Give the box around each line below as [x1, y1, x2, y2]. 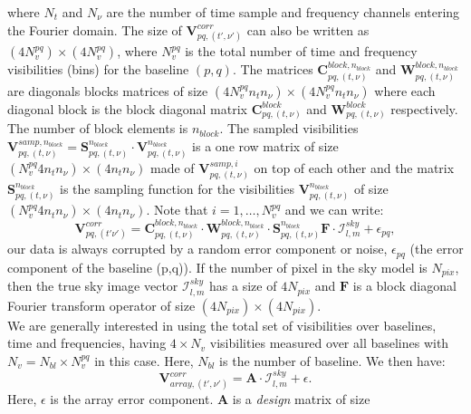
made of [150, 158, 195, 177]
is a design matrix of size [232, 389, 370, 408]
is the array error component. [50, 389, 214, 408]
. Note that [146, 200, 208, 219]
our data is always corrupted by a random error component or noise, [7, 239, 388, 258]
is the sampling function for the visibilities [60, 178, 294, 197]
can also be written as [246, 20, 370, 39]
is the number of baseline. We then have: [219, 351, 446, 370]
